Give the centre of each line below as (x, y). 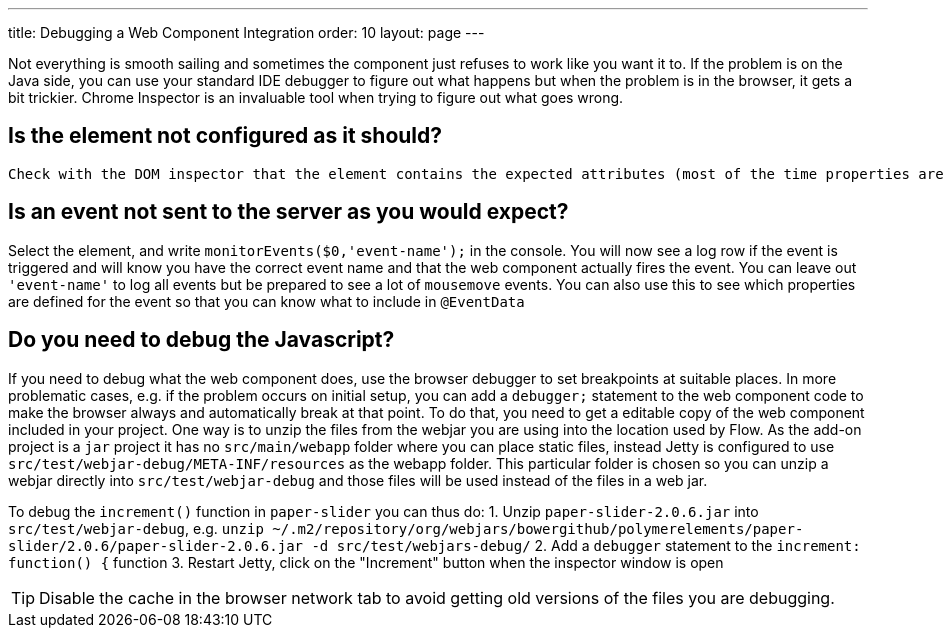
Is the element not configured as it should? (225, 136)
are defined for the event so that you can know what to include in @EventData (266, 301)
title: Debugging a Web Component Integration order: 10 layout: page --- (246, 32)
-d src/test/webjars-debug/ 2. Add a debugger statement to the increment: (586, 545)
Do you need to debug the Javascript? (201, 340)
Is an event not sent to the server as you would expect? (288, 212)
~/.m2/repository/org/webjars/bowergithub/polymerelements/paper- (538, 528)
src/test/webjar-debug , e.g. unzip (136, 528)
